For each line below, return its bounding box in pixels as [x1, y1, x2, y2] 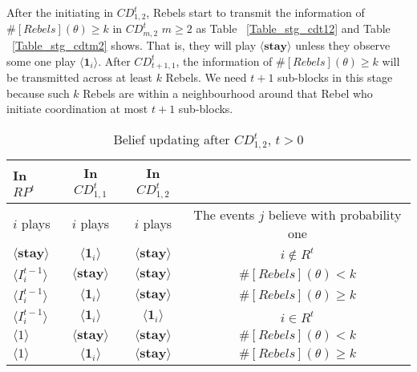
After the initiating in [6, 4, 114, 20]
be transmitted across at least [6, 68, 152, 85]
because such [6, 84, 70, 101]
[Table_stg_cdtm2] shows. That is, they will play [12, 36, 257, 53]
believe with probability [268, 204, 402, 224]
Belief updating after [113, 129, 230, 148]
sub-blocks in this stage [277, 68, 393, 85]
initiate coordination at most [6, 100, 148, 117]
